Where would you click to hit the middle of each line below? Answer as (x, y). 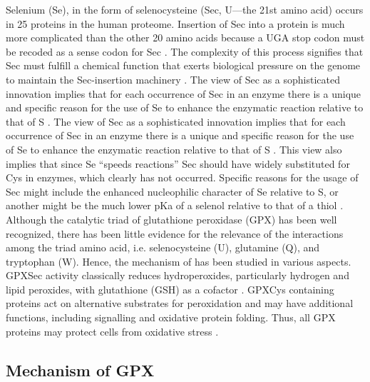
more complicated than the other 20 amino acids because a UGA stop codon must (185, 37)
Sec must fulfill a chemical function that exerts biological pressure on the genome (183, 65)
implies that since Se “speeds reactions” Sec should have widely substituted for (178, 163)
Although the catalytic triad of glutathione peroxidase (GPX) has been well (171, 219)
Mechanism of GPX (80, 370)
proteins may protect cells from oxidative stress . (112, 331)
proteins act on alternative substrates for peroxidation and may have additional (180, 303)
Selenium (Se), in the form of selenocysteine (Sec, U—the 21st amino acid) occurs (185, 9)
